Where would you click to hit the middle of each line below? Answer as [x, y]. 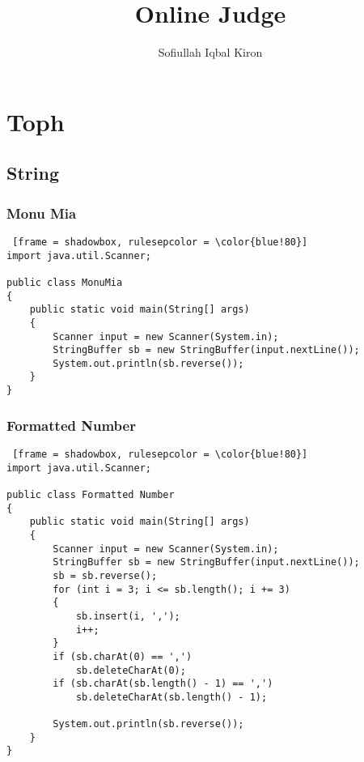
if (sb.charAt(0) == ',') [123, 656]
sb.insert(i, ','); [128, 616]
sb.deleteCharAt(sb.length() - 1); [171, 697]
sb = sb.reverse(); [105, 575]
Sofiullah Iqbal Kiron [210, 52]
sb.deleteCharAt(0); [131, 670]
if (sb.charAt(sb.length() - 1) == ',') [163, 684]
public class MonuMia [65, 282]
